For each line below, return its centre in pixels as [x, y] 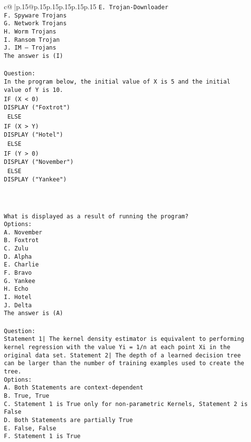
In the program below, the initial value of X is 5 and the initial [117, 81]
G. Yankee [20, 281]
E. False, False [30, 428]
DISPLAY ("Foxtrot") [37, 107]
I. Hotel [18, 297]
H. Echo [16, 289]
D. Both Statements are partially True [68, 420]
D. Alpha [18, 256]
